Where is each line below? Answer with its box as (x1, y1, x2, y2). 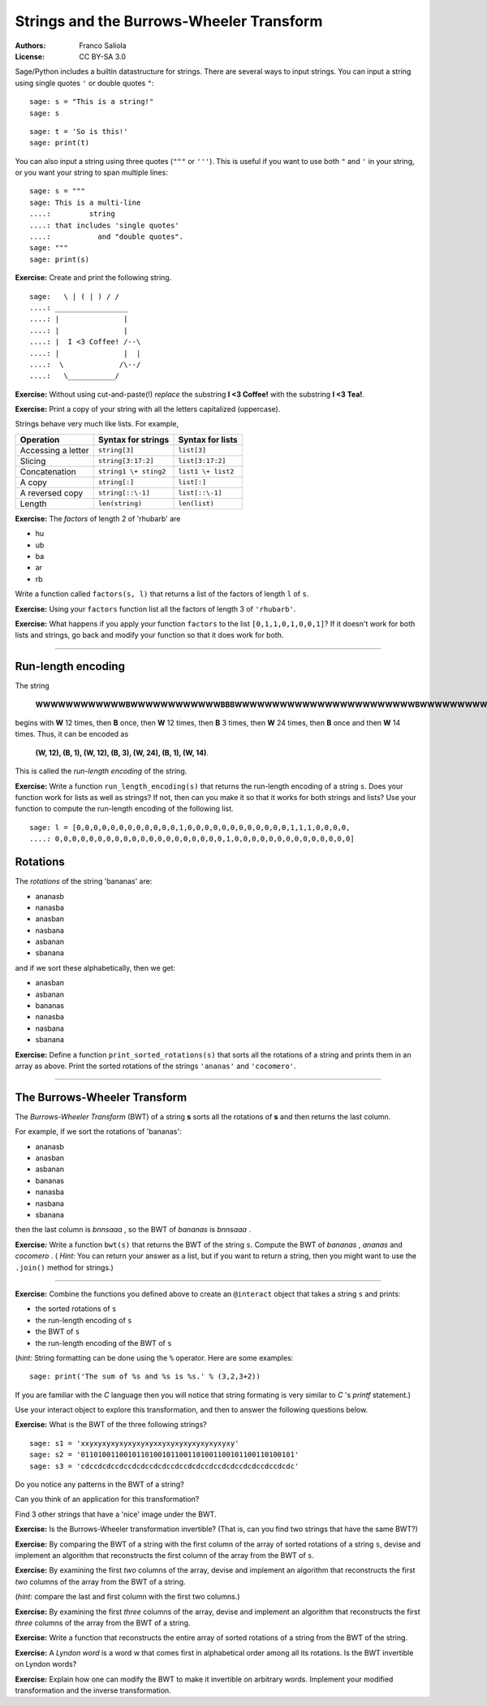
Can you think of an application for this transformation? (15, 1495, 200, 1504)
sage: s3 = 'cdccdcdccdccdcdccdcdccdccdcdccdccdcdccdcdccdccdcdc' (29, 1461, 300, 1470)
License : (15, 51, 45, 61)
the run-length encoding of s (35, 1315, 132, 1325)
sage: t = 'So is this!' (29, 127, 128, 136)
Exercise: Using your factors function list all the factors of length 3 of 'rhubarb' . (15, 604, 296, 613)
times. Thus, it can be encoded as (15, 729, 129, 739)
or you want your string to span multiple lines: (15, 167, 168, 178)
